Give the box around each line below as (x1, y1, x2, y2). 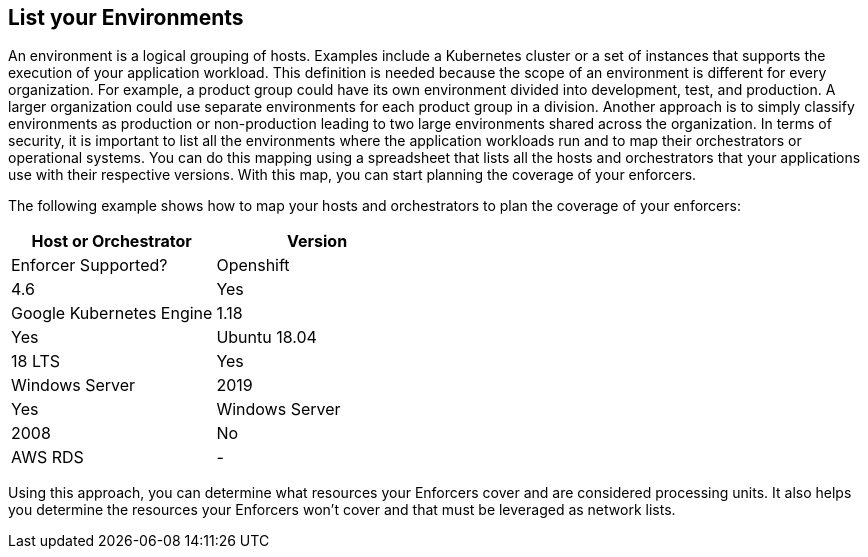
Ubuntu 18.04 (216, 327, 317, 348)
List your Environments (8, 5, 244, 30)
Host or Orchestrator (31, 231, 192, 252)
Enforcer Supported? (11, 255, 168, 276)
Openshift (216, 255, 290, 276)
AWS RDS (11, 447, 84, 468)
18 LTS (11, 351, 61, 372)
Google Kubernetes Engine (11, 303, 213, 324)
